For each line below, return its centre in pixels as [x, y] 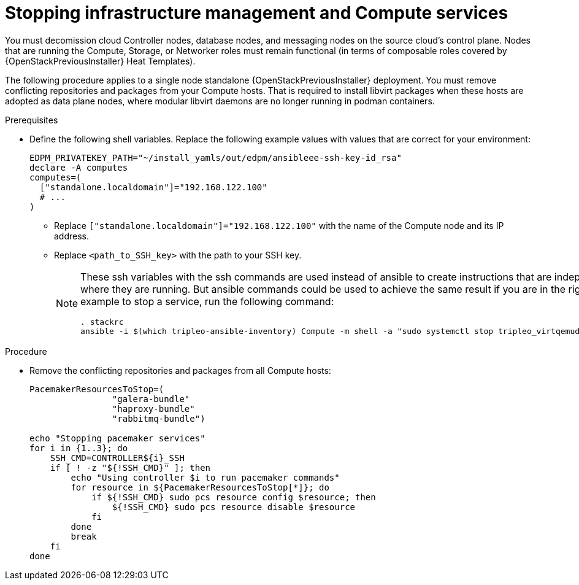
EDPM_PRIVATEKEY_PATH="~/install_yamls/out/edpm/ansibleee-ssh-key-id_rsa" [216, 157]
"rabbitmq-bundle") [159, 418]
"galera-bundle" [151, 399]
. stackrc [102, 322]
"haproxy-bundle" [153, 409]
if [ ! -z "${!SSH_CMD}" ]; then [130, 467]
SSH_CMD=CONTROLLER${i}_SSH [117, 458]
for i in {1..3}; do [79, 448]
